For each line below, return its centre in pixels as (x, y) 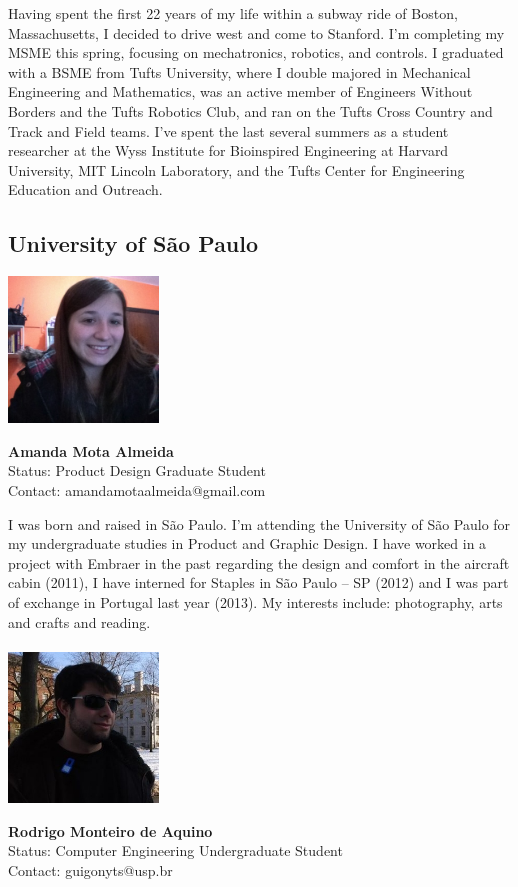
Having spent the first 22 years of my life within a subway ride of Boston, (233, 13)
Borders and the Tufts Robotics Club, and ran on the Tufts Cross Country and (250, 110)
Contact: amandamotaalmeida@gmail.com (137, 490)
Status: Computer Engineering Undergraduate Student (175, 850)
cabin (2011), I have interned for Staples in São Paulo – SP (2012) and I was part (258, 582)
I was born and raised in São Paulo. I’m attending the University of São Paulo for (259, 523)
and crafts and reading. (79, 621)
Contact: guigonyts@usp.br (90, 869)
